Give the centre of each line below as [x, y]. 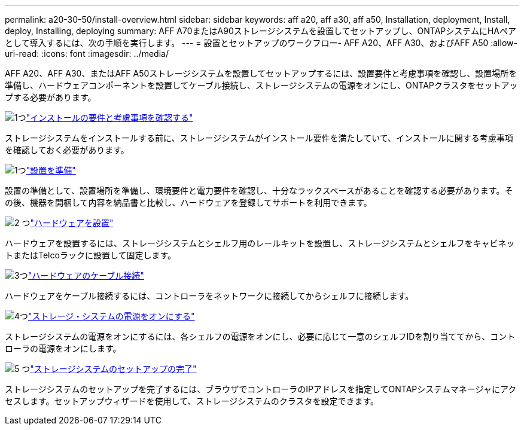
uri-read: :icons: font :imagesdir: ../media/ [87, 54]
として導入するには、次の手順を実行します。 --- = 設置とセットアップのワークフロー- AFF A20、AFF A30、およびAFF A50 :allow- [261, 43]
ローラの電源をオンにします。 [63, 348]
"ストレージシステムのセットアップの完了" [113, 369]
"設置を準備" [51, 170]
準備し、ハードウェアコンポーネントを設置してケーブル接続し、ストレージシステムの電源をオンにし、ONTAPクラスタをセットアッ [261, 85]
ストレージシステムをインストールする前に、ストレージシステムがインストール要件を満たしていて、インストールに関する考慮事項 [259, 138]
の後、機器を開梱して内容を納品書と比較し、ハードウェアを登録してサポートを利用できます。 [188, 202]
